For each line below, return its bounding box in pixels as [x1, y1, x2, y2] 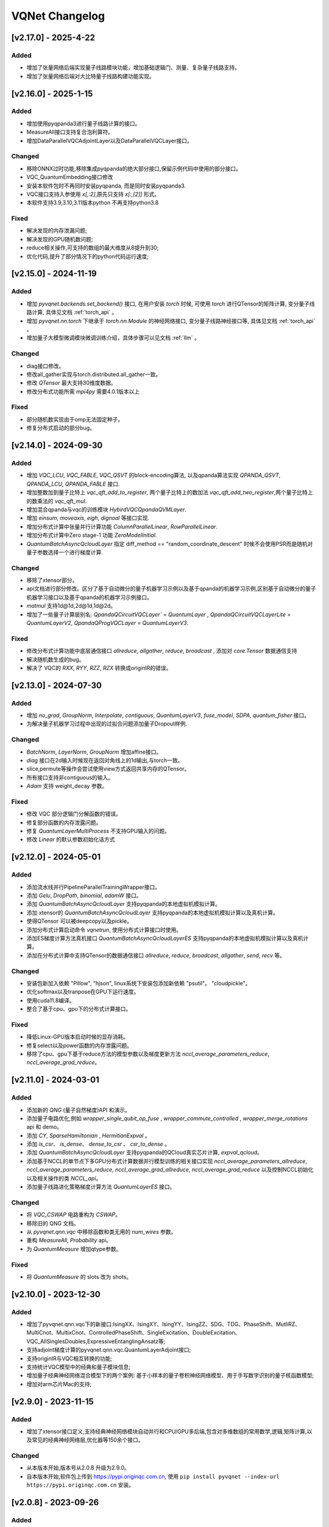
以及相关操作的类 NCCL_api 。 [26, 1175, 102, 1182]
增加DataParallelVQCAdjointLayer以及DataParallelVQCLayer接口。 [26, 137, 193, 144]
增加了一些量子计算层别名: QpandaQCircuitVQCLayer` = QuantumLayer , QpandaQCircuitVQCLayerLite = [26, 611, 291, 618]
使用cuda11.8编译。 [26, 996, 75, 1004]
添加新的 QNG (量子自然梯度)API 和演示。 [26, 1106, 131, 1113]
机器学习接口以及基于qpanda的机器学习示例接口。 [26, 593, 152, 601]
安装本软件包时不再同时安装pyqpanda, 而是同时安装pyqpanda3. [26, 182, 186, 189]
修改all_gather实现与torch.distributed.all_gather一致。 [26, 370, 161, 378]
